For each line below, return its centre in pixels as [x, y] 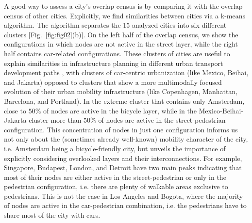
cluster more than [55, 120]
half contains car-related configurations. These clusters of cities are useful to [117, 53]
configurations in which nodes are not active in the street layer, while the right [121, 44]
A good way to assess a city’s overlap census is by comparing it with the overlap [123, 6]
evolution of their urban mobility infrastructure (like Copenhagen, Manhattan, [121, 91]
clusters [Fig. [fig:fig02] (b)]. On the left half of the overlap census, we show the [121, 34]
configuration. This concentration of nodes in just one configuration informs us [121, 129]
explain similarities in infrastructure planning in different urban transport [114, 63]
